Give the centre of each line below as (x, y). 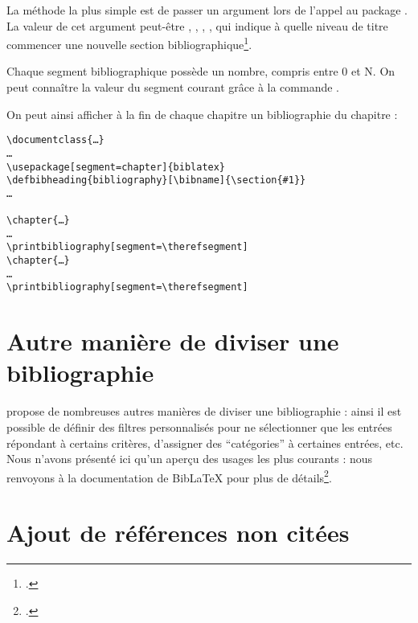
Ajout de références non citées (178, 533)
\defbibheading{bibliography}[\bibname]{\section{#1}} (156, 180)
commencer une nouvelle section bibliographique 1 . (129, 43)
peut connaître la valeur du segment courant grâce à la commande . (173, 87)
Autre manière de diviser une (173, 341)
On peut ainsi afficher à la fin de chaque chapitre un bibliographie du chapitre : (202, 114)
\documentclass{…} (55, 140)
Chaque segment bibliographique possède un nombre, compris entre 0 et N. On (201, 71)
